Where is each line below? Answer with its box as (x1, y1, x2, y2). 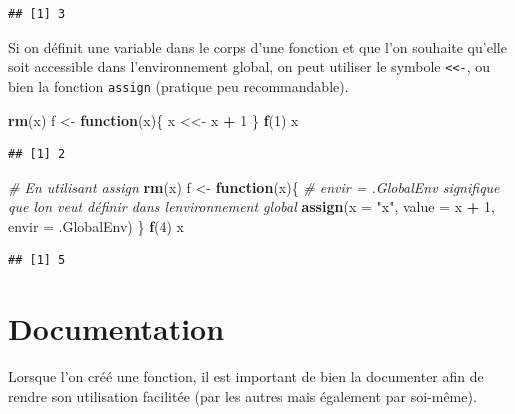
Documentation (8, 308, 225, 349)
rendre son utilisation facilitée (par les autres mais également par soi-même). (8, 385, 477, 406)
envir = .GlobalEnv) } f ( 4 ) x (8, 215, 185, 236)
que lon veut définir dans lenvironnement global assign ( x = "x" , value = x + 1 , (8, 196, 495, 217)
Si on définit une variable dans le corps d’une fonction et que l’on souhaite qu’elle (8, 36, 507, 57)
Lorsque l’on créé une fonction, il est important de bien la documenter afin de (8, 366, 484, 387)
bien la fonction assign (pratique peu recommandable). (8, 75, 349, 96)
